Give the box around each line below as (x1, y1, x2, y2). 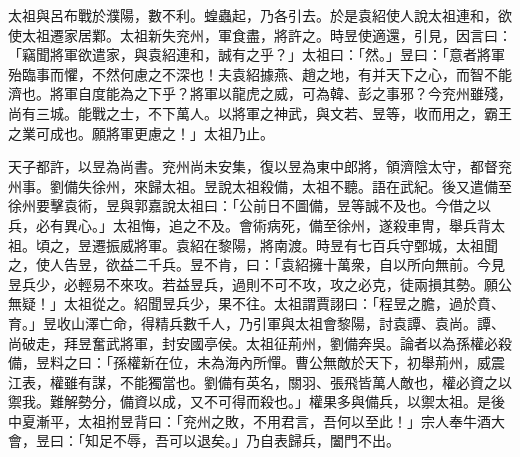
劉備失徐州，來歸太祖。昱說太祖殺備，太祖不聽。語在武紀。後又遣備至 (49, 175, 512, 196)
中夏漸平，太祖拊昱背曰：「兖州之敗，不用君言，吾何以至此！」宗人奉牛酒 (8, 410, 491, 431)
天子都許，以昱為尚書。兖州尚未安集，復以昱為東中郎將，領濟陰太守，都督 (8, 156, 498, 177)
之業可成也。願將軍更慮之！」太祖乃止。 (8, 122, 274, 143)
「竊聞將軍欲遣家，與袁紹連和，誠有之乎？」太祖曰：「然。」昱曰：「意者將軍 (8, 44, 505, 65)
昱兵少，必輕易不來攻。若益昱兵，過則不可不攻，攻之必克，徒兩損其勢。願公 (8, 273, 512, 294)
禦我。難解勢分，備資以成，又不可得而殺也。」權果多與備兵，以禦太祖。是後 (8, 391, 505, 412)
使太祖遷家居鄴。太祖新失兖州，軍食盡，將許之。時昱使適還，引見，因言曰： (8, 24, 512, 45)
